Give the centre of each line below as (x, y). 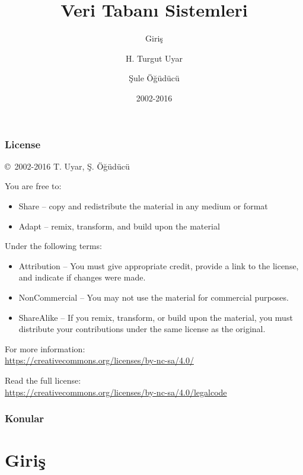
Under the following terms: (53, 246)
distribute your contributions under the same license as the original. (142, 329)
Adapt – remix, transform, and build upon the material (119, 226)
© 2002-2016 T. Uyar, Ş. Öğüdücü (67, 166)
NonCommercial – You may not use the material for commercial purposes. (154, 297)
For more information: (45, 348)
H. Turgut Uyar (154, 58)
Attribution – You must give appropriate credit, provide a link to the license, (159, 265)
